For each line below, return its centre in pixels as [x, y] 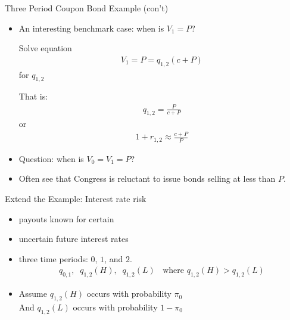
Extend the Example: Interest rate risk [76, 198]
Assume [33, 293]
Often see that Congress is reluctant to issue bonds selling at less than [147, 178]
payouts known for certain [66, 218]
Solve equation [45, 48]
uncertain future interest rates [74, 239]
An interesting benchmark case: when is [91, 28]
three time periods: [53, 258]
